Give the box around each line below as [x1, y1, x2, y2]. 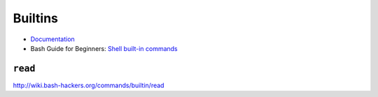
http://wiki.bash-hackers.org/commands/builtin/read [13, 81, 164, 89]
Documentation [30, 35, 75, 43]
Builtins [13, 10, 59, 26]
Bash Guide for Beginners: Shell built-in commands [30, 44, 178, 52]
